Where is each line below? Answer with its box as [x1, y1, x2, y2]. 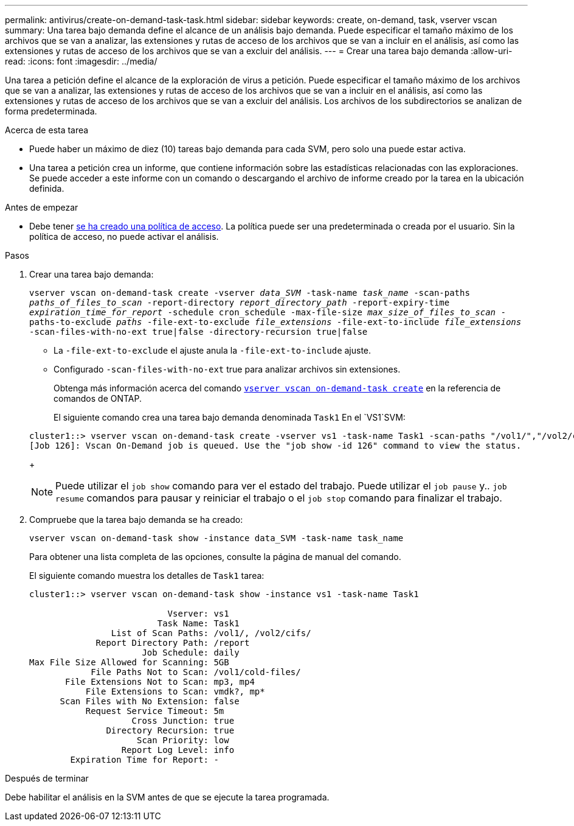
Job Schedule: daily [142, 648, 240, 657]
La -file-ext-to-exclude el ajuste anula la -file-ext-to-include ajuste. [54, 345, 372, 355]
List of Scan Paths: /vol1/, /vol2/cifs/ [111, 628, 311, 638]
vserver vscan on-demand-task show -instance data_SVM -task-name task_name [29, 533, 404, 543]
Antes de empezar [5, 202, 78, 212]
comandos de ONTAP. [54, 393, 142, 404]
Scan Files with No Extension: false [60, 696, 240, 706]
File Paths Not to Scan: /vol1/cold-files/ [91, 667, 301, 677]
